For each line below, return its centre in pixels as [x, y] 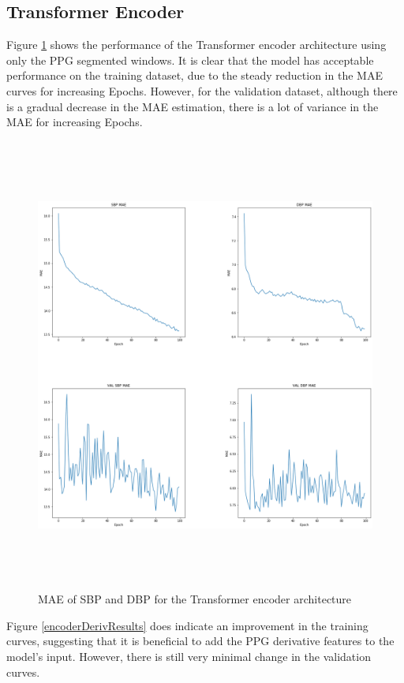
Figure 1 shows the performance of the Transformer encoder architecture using [196, 45]
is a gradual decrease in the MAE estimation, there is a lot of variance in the [193, 106]
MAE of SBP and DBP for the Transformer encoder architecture [195, 599]
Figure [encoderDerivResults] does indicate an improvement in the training [187, 625]
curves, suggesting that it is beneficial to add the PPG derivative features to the [200, 641]
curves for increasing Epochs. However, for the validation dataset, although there [202, 90]
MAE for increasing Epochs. [75, 122]
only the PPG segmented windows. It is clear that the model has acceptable [190, 60]
